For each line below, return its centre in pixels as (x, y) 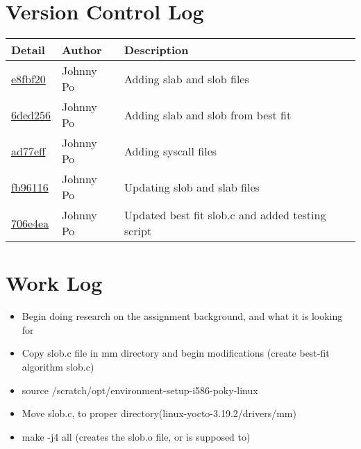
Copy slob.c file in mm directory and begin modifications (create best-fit (176, 353)
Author (82, 50)
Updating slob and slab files (192, 187)
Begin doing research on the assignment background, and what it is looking (182, 316)
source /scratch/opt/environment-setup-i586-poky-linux (140, 390)
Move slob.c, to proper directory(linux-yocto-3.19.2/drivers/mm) (159, 413)
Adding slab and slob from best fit (208, 115)
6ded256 (31, 115)
